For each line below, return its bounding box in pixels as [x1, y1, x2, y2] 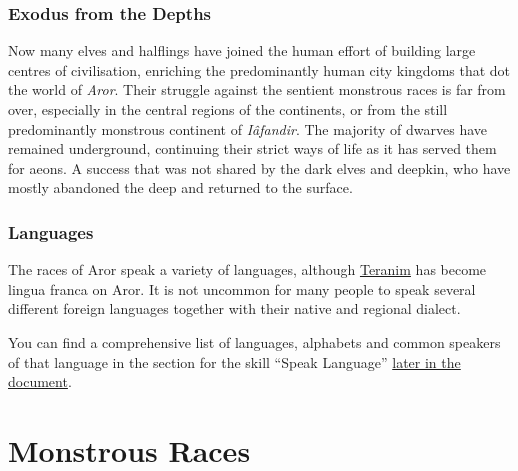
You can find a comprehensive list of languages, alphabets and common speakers [8, 331, 501, 352]
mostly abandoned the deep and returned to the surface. [8, 177, 353, 198]
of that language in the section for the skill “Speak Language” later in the [8, 351, 461, 372]
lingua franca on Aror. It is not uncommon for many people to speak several [8, 278, 476, 299]
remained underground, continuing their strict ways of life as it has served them [8, 138, 497, 159]
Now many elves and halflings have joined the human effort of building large [8, 40, 476, 61]
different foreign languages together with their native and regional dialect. [8, 298, 461, 319]
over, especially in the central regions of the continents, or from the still [8, 99, 448, 119]
